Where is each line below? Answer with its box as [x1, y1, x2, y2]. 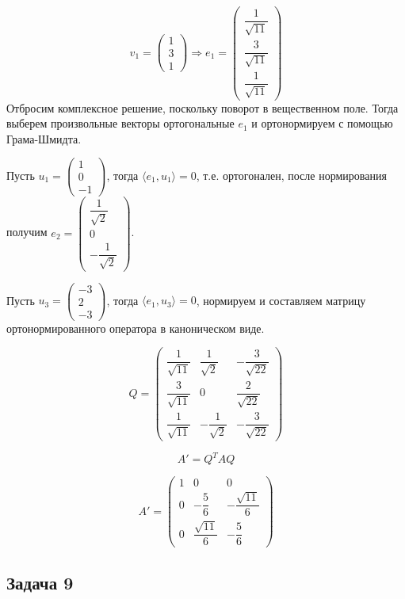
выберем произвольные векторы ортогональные [6, 115, 235, 132]
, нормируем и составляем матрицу [196, 292, 366, 308]
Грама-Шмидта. [6, 130, 82, 147]
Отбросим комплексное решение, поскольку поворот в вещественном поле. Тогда [6, 99, 399, 116]
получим [6, 223, 48, 240]
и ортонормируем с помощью [251, 115, 393, 132]
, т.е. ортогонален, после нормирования [196, 166, 387, 183]
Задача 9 [6, 570, 74, 594]
